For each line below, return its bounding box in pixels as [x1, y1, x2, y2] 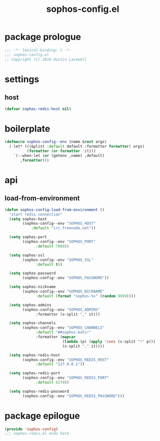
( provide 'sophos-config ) [4, 427, 58, 432]
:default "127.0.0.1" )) [36, 362, 85, 367]
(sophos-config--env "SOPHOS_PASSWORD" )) [22, 276, 109, 281]
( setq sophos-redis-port [9, 371, 60, 376]
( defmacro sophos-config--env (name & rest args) [4, 140, 107, 145]
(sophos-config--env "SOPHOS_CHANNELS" [22, 325, 105, 330]
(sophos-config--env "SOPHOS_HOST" [22, 221, 96, 226]
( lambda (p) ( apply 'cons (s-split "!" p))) [62, 339, 156, 344]
